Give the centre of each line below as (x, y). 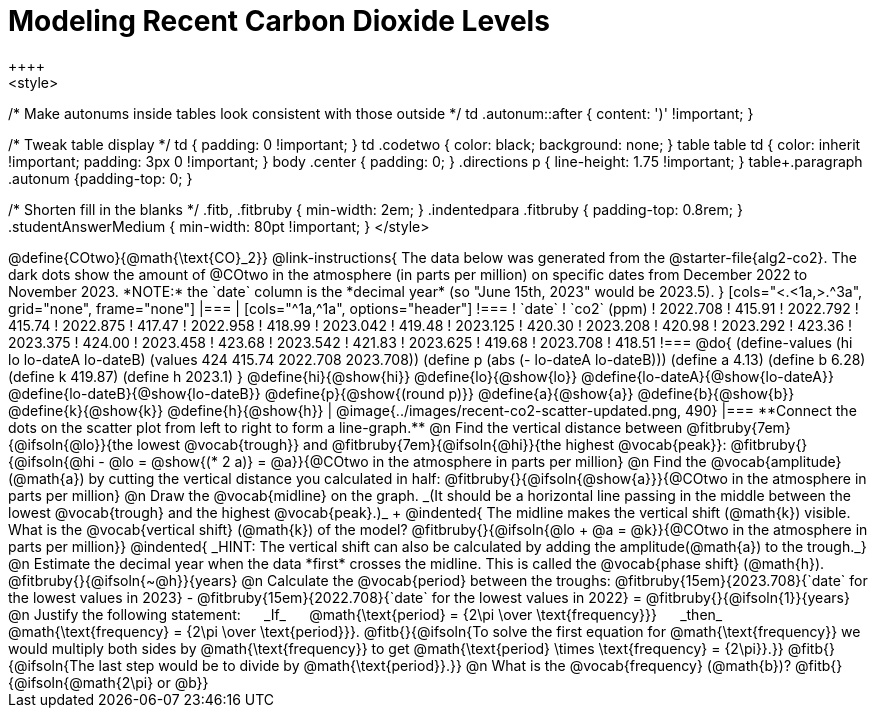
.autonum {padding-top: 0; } (100, 178)
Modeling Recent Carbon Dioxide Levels (279, 21)
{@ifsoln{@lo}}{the (71, 444)
